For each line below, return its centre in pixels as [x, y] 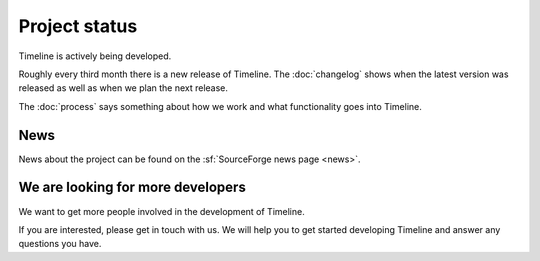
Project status [78, 26]
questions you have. [60, 244]
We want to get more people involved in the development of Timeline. [161, 211]
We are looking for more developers [132, 187]
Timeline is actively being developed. [95, 56]
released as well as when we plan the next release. [123, 88]
